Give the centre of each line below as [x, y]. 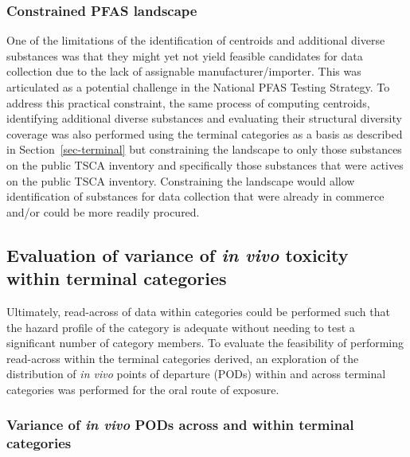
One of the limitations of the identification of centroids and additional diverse [196, 40]
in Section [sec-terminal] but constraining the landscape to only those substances [204, 149]
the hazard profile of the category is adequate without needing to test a [181, 327]
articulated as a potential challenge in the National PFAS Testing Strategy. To [198, 87]
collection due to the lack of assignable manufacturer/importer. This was [184, 71]
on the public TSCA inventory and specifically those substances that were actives [205, 164]
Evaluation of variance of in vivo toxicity [178, 254]
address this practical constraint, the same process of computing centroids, [188, 102]
